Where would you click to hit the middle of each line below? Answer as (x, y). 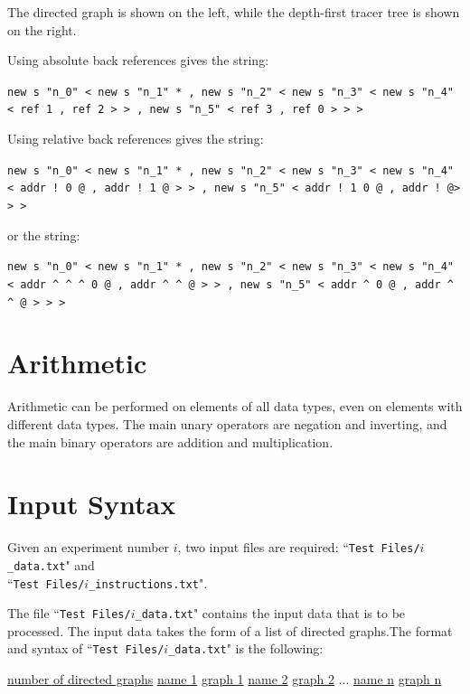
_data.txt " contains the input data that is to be (270, 613)
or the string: (44, 234)
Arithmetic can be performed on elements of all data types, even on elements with (235, 406)
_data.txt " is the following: (246, 648)
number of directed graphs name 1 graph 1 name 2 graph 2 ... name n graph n (225, 679)
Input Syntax (92, 504)
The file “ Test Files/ (69, 613)
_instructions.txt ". (148, 582)
